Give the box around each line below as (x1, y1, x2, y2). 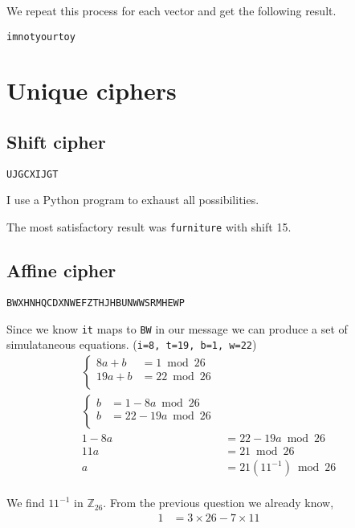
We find (6, 494, 45, 511)
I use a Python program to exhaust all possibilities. (6, 191, 259, 208)
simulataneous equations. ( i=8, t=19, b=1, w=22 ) (6, 336, 257, 353)
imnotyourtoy (6, 31, 75, 43)
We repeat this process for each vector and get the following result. (6, 2, 337, 18)
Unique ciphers (6, 74, 177, 107)
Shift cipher (6, 129, 106, 154)
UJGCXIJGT (6, 168, 59, 180)
